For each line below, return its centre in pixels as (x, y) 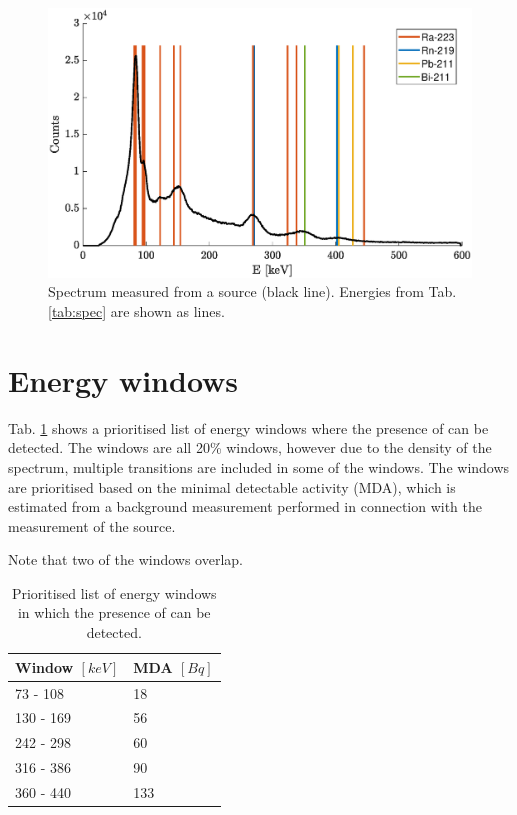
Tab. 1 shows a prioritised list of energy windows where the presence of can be (248, 427)
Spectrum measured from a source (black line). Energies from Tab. (252, 291)
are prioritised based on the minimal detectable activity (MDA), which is (232, 486)
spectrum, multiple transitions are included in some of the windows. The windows (259, 466)
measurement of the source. (92, 525)
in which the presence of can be (114, 612)
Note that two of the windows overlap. (125, 559)
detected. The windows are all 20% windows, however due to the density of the (250, 447)
